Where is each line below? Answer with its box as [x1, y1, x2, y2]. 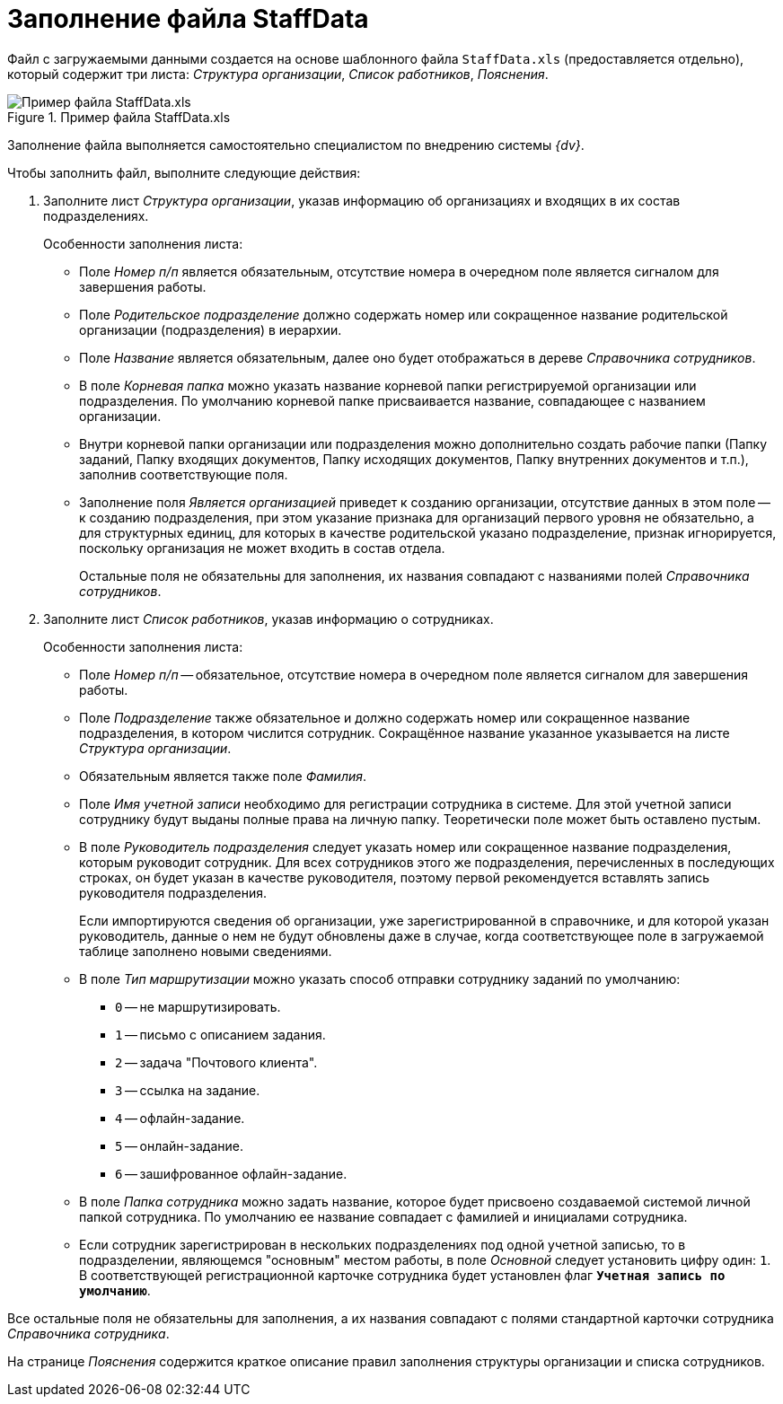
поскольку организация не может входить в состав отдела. [79, 540, 445, 556]
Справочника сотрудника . [7, 1325, 170, 1341]
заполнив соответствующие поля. [79, 466, 288, 482]
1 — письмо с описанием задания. [115, 1026, 326, 1042]
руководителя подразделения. [79, 884, 267, 900]
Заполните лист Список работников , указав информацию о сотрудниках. [43, 610, 494, 627]
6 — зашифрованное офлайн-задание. [115, 1165, 348, 1181]
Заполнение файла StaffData [7, 4, 369, 34]
